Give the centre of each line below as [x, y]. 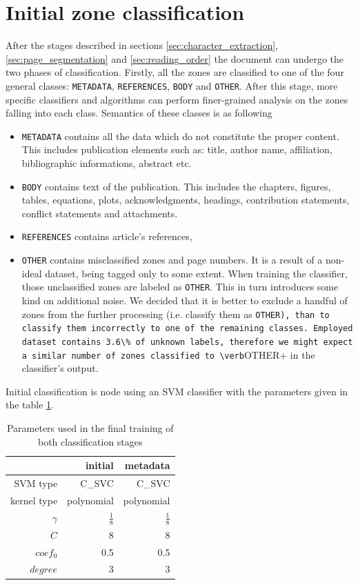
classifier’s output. [60, 368]
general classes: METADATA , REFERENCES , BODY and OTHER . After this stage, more [172, 85]
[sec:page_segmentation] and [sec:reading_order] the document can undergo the [175, 58]
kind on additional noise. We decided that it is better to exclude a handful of [185, 300]
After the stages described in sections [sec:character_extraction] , [142, 45]
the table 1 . [30, 405]
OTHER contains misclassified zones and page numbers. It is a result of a [172, 260]
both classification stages [90, 441]
